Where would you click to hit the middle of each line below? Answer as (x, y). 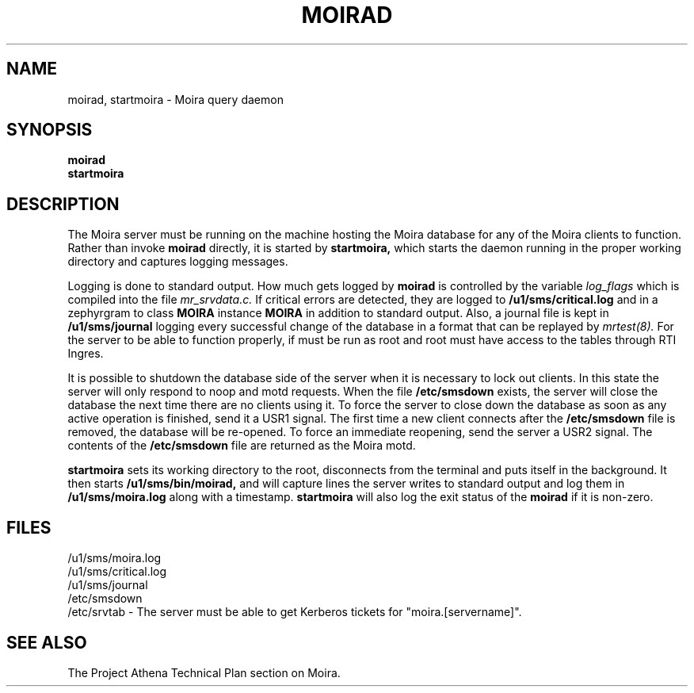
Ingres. (86, 354)
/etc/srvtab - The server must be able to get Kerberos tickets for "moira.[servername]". (295, 612)
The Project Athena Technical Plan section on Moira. (204, 672)
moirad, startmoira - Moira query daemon (175, 99)
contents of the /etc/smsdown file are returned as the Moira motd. (242, 446)
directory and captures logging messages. (178, 262)
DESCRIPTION (63, 204)
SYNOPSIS (50, 130)
